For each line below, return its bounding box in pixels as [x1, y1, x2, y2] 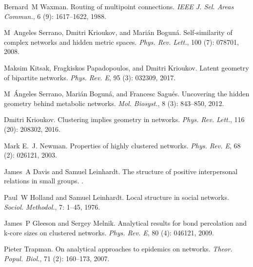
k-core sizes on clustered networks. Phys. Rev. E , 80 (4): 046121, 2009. [4, 227, 214, 237]
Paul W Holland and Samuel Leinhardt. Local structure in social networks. [4, 192, 229, 202]
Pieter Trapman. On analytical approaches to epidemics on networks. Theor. [4, 244, 233, 254]
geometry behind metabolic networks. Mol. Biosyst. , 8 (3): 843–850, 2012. [4, 98, 224, 108]
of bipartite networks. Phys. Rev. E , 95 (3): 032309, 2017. [4, 72, 176, 82]
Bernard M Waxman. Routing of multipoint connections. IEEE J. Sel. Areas [4, 1, 234, 11]
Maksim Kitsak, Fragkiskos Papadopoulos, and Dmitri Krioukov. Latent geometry [4, 62, 249, 72]
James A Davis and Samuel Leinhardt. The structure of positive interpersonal [4, 166, 238, 176]
